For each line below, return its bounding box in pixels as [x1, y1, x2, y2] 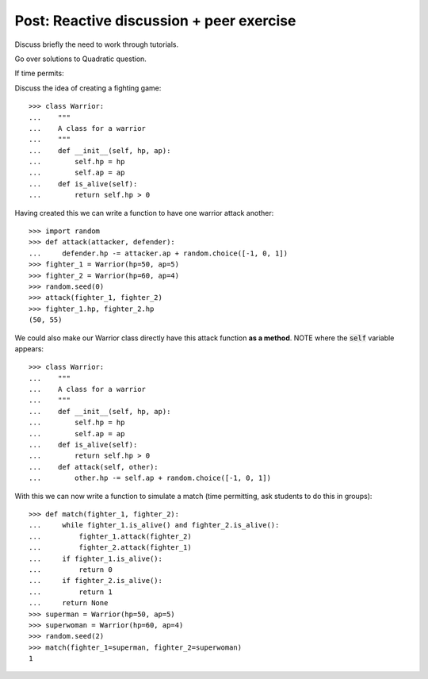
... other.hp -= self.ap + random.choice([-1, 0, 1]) [29, 474, 271, 483]
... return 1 [29, 587, 113, 597]
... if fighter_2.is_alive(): [29, 576, 162, 585]
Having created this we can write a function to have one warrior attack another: [14, 208, 274, 217]
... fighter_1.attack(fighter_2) [29, 531, 192, 541]
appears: [14, 343, 44, 353]
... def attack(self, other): [29, 462, 159, 471]
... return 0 [29, 565, 113, 574]
